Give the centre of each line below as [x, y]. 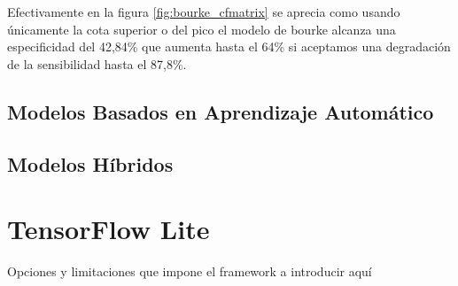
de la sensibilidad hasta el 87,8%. [97, 63]
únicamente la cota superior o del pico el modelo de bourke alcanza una [202, 29]
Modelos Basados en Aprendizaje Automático [221, 111]
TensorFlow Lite [109, 229]
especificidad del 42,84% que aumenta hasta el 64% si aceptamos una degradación [229, 46]
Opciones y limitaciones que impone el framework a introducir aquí [190, 271]
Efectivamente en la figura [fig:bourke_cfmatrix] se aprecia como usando [204, 12]
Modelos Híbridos [90, 163]
